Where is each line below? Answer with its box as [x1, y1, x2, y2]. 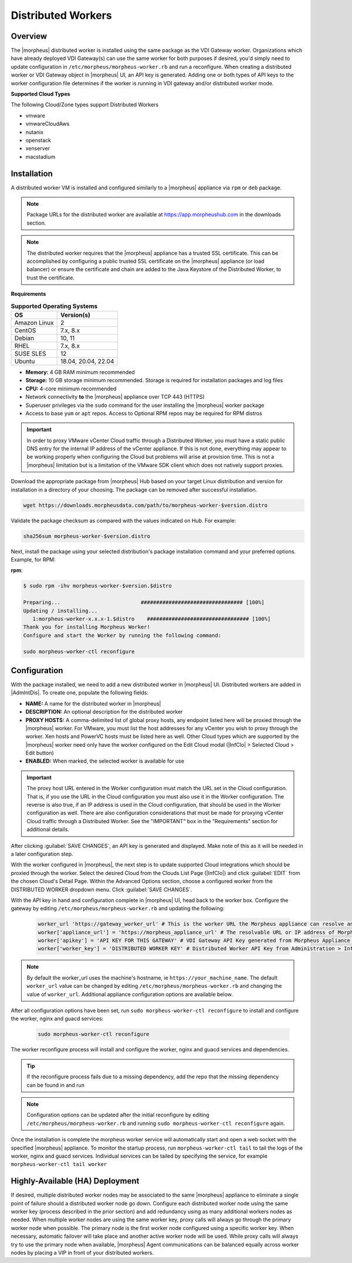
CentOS [14, 326, 36, 335]
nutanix [25, 128, 44, 135]
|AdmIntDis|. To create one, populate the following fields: [11, 689, 149, 696]
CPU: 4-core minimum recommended [25, 385, 117, 392]
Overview [11, 31, 48, 41]
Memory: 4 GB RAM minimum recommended [25, 368, 135, 376]
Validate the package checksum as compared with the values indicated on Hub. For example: [11, 517, 236, 524]
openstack [25, 136, 51, 143]
